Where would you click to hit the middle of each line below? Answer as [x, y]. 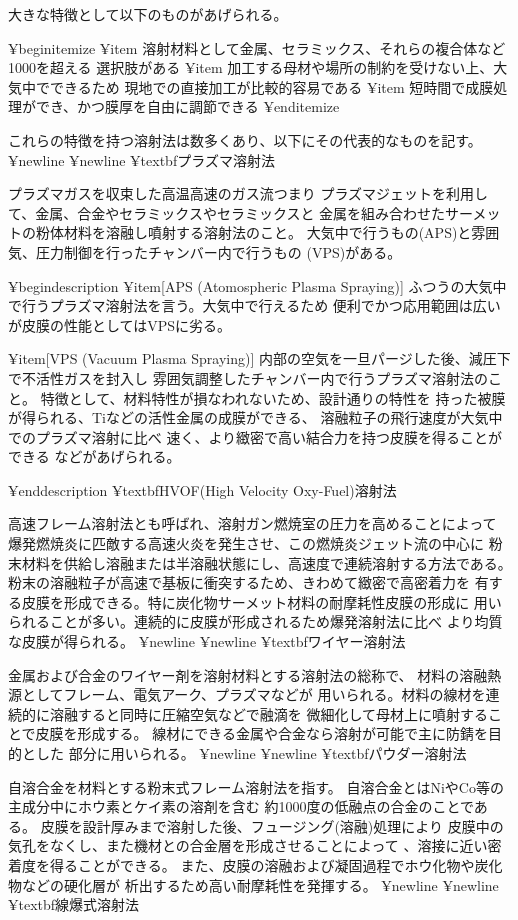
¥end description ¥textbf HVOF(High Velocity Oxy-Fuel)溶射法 [202, 489]
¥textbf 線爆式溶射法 [74, 904]
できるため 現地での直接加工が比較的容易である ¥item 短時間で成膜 [271, 86]
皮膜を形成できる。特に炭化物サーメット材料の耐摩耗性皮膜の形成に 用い [261, 601]
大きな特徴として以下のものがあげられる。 [148, 14]
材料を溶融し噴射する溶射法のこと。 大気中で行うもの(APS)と [267, 232]
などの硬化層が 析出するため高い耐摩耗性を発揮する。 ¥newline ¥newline [260, 884]
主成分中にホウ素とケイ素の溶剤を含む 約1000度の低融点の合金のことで [241, 806]
